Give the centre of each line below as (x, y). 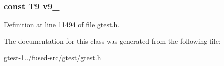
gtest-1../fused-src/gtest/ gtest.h (53, 57)
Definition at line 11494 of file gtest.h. (62, 24)
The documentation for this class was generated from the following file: (112, 41)
